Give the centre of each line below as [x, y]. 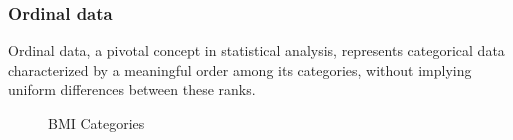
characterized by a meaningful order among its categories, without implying [240, 69]
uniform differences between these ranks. [132, 89]
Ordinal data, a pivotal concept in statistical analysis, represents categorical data [256, 50]
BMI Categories [96, 123]
